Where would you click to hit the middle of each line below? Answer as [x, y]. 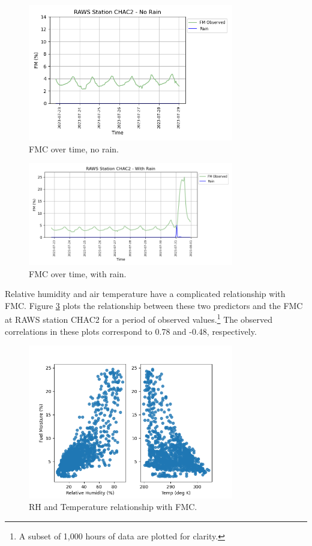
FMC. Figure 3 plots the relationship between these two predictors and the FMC [154, 305]
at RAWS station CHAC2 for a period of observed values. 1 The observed [139, 318]
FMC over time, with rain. [78, 273]
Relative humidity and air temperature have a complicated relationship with [145, 294]
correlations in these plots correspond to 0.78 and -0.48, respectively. [131, 331]
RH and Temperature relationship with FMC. [113, 507]
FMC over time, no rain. [74, 148]
